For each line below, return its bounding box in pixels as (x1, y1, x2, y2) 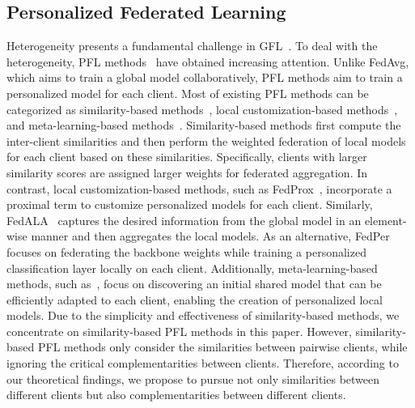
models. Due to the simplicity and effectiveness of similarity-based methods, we (6, 307, 400, 324)
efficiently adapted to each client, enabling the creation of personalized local (6, 291, 383, 308)
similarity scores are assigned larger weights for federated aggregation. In (6, 164, 368, 181)
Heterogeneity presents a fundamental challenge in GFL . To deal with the (6, 37, 378, 54)
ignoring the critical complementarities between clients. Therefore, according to (6, 355, 399, 372)
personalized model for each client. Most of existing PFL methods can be (6, 84, 369, 101)
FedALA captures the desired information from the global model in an (6, 211, 362, 228)
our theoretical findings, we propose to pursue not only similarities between (6, 370, 380, 387)
